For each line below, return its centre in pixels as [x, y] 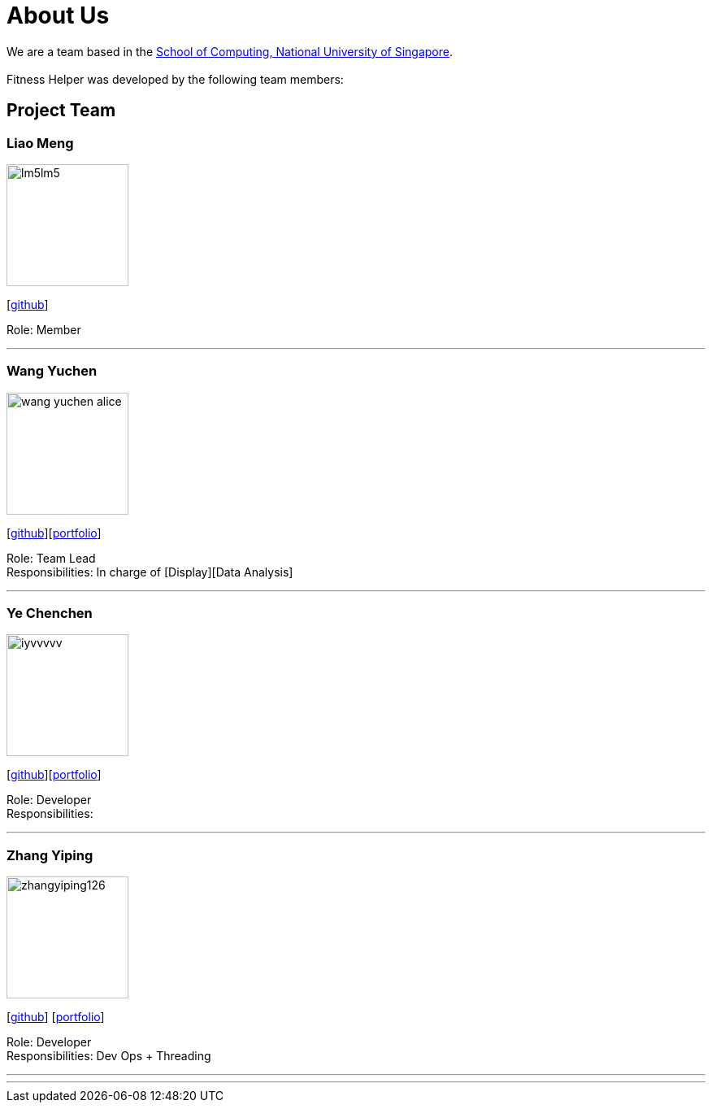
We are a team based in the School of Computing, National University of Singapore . [230, 51]
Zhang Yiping [50, 855]
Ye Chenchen [50, 613]
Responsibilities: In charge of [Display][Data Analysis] [150, 572]
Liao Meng [40, 143]
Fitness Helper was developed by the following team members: [175, 79]
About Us [58, 15]
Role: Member [44, 329]
